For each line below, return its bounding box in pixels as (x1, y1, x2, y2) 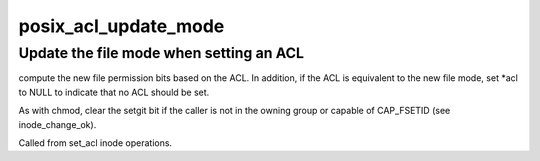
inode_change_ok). (18, 118, 97, 130)
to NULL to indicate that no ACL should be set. (18, 86, 210, 98)
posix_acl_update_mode (18, 15, 225, 37)
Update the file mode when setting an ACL (18, 44, 305, 62)
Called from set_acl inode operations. (18, 136, 173, 149)
